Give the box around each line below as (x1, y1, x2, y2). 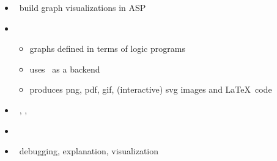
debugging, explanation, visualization (19, 145, 159, 157)
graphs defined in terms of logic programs (29, 42, 185, 55)
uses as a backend (29, 62, 100, 75)
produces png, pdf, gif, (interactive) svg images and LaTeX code (29, 83, 272, 96)
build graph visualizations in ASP (19, 1, 146, 13)
